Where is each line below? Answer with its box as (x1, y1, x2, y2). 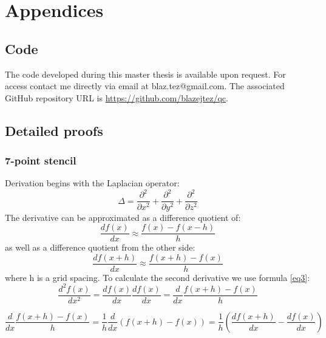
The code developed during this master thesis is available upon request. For (5, 67, 286, 80)
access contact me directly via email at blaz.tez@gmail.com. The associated (5, 79, 285, 92)
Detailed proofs (5, 121, 103, 140)
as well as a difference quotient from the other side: (5, 241, 195, 254)
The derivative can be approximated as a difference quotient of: (5, 211, 241, 223)
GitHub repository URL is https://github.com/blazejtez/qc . (5, 91, 228, 104)
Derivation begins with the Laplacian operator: (5, 177, 180, 189)
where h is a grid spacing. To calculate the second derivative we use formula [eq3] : (5, 271, 310, 283)
